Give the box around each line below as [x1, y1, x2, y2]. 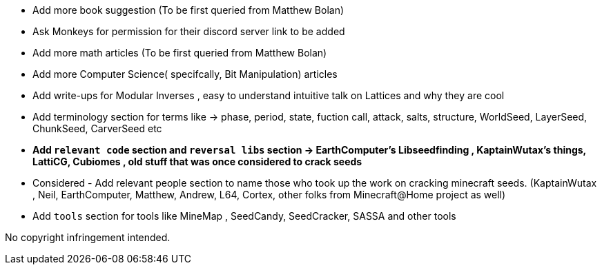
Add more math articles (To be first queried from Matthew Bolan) [32, 47, 327, 59]
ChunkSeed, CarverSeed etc [32, 123, 162, 134]
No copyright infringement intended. [5, 231, 171, 243]
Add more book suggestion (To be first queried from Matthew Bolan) [32, 4, 344, 16]
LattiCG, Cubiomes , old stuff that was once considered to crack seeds [32, 156, 362, 167]
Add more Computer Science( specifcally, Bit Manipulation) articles [32, 68, 338, 80]
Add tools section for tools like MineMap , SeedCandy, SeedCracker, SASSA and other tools [32, 210, 456, 222]
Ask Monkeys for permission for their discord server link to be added [32, 25, 345, 37]
